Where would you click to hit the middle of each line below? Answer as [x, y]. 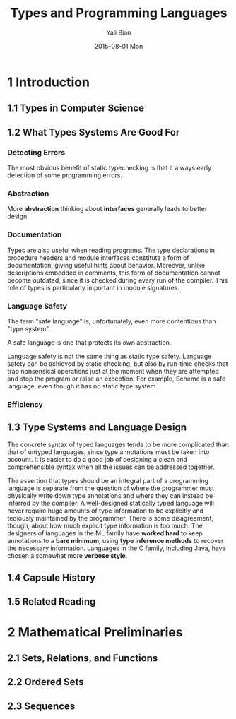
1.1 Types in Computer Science [76, 108]
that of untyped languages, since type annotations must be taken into [108, 452]
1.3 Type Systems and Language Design [97, 428]
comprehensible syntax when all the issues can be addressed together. [111, 467]
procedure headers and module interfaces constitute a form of [98, 257]
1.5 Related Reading [52, 602]
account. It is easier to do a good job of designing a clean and [97, 459]
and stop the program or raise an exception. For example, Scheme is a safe [117, 379]
